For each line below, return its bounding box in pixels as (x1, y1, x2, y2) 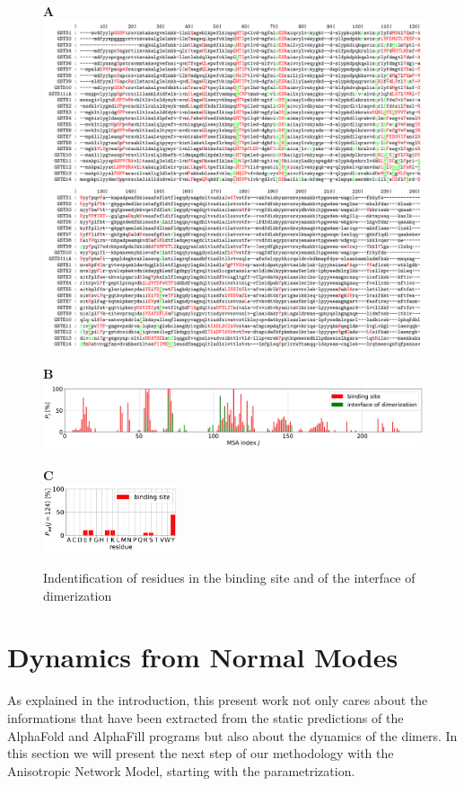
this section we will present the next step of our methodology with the (7, 744, 394, 763)
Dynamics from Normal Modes (7, 639, 398, 675)
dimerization (43, 585, 112, 604)
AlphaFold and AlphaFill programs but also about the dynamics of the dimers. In (7, 726, 458, 745)
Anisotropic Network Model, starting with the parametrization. (7, 761, 355, 780)
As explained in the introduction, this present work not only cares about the (7, 691, 428, 710)
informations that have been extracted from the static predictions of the (7, 709, 404, 727)
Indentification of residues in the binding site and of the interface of (43, 568, 416, 587)
